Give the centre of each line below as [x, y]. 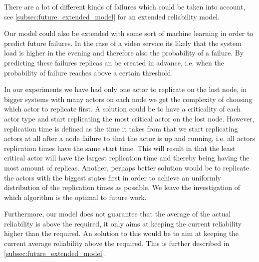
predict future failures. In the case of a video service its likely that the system [123, 43]
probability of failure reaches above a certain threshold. [89, 72]
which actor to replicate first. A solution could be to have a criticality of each [122, 109]
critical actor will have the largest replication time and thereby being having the [127, 158]
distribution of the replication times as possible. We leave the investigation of [122, 187]
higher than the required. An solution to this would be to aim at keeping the [122, 233]
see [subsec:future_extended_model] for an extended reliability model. [112, 16]
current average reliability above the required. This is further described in [117, 243]
